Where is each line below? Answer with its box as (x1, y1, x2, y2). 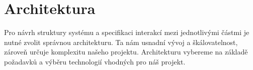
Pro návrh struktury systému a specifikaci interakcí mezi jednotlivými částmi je (4, 27, 249, 37)
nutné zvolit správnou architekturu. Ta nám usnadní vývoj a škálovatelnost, (4, 36, 238, 47)
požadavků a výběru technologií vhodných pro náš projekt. (4, 56, 186, 66)
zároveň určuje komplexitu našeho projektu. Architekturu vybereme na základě (4, 46, 248, 57)
